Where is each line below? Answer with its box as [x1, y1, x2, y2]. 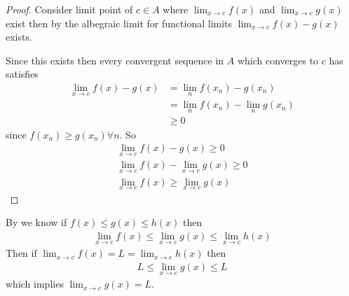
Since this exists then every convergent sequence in [6, 52, 224, 67]
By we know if [6, 215, 67, 230]
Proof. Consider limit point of [6, 2, 133, 16]
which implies [6, 276, 64, 291]
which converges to [237, 52, 319, 67]
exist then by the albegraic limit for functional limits [6, 15, 233, 30]
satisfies [6, 66, 39, 81]
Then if [6, 246, 37, 260]
